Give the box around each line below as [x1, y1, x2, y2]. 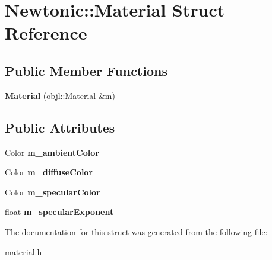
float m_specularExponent [5, 206, 114, 218]
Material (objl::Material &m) [5, 89, 115, 101]
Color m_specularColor [5, 185, 100, 198]
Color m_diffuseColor [5, 166, 93, 178]
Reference [5, 21, 87, 45]
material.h [5, 245, 42, 258]
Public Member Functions [5, 61, 167, 79]
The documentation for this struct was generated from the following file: [5, 225, 268, 237]
